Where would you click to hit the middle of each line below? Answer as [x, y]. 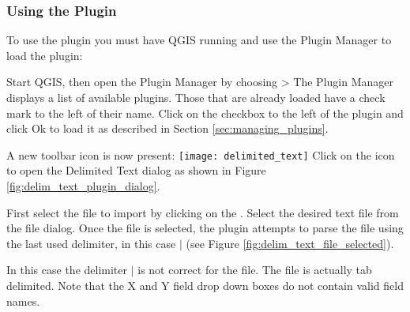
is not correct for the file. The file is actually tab [255, 270]
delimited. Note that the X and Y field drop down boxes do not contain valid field [205, 285]
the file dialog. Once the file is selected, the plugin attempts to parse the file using [205, 228]
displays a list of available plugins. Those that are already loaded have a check [196, 97]
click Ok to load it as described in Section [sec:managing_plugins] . [167, 128]
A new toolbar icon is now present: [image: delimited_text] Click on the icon [201, 154]
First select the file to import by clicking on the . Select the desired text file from [203, 212]
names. [23, 301]
